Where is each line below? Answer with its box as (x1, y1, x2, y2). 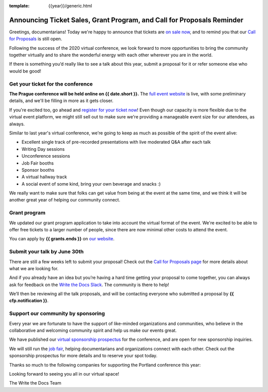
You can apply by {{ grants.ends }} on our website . (9, 236, 115, 242)
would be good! (9, 68, 42, 74)
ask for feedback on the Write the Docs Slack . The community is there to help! (9, 282, 170, 288)
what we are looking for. (9, 265, 59, 271)
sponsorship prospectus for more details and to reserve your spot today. (9, 353, 158, 359)
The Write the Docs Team (9, 380, 62, 386)
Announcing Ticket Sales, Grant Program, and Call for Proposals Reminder (9, 15, 244, 24)
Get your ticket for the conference (9, 80, 93, 87)
